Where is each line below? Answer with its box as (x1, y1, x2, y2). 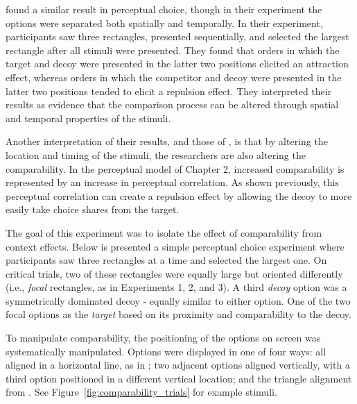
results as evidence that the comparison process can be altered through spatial (6, 97, 339, 112)
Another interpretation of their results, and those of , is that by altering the (6, 134, 328, 149)
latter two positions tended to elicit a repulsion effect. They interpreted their (6, 83, 332, 98)
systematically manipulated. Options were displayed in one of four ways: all (6, 344, 326, 358)
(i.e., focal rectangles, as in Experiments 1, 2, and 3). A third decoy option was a (6, 280, 347, 294)
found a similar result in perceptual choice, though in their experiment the (6, 2, 322, 16)
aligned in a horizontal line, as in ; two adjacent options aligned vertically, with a (6, 357, 350, 372)
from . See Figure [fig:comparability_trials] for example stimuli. (6, 385, 277, 399)
